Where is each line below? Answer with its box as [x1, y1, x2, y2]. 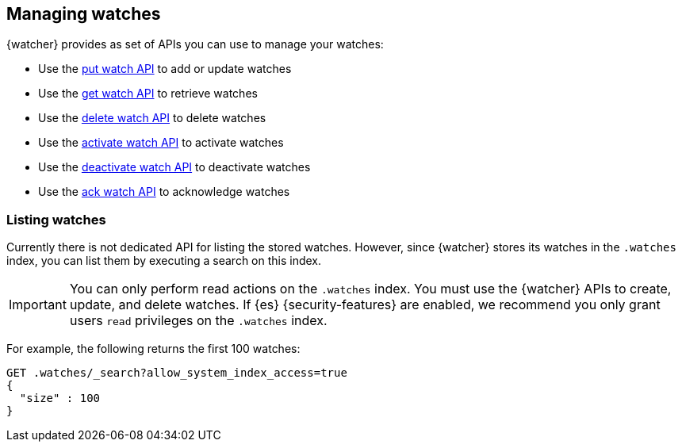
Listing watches [6, 211, 106, 228]
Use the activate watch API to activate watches [38, 136, 284, 150]
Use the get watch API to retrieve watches [38, 86, 258, 101]
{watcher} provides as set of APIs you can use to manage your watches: [6, 37, 384, 52]
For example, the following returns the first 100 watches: [6, 342, 301, 356]
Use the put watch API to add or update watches [38, 62, 292, 76]
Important [9, 297, 67, 313]
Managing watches [6, 4, 161, 24]
